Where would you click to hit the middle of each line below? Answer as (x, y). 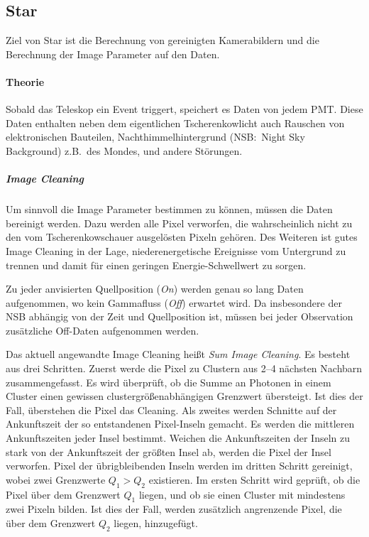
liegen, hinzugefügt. (156, 523)
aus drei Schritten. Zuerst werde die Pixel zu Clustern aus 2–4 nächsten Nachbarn (184, 368)
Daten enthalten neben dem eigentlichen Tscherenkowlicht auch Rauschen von (175, 123)
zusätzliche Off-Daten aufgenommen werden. (103, 330)
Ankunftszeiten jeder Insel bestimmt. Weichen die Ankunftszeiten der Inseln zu (178, 438)
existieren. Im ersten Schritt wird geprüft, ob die (254, 479)
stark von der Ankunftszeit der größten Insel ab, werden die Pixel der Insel (169, 451)
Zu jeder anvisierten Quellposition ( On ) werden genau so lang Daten (155, 289)
